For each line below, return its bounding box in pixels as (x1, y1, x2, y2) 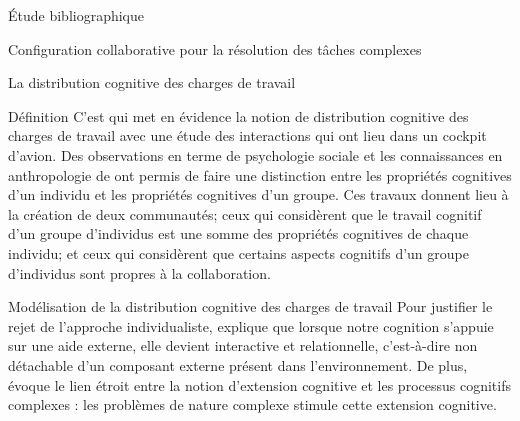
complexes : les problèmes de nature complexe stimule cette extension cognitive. (8, 394, 497, 415)
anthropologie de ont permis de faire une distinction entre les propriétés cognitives (8, 164, 512, 185)
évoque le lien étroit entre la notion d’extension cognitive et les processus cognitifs (8, 374, 511, 395)
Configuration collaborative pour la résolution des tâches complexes (8, 38, 422, 59)
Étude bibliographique (8, 5, 145, 25)
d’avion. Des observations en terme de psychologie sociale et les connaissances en (8, 144, 503, 165)
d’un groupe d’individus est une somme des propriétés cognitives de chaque (8, 223, 469, 244)
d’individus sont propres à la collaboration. (8, 262, 271, 283)
